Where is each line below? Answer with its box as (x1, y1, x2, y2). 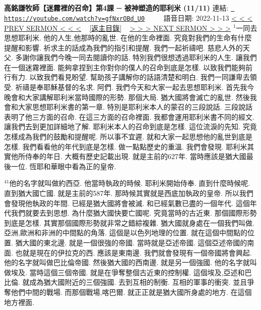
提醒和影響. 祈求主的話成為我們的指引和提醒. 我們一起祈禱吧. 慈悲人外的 (4, 42, 243, 53)
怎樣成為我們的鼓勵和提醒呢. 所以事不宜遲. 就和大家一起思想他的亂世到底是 (4, 131, 253, 142)
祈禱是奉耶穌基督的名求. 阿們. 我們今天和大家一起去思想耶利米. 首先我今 (15, 82, 254, 92)
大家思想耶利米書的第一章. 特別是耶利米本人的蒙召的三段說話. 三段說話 (18, 101, 253, 112)
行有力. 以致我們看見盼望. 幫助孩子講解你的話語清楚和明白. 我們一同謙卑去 (4, 72, 250, 82)
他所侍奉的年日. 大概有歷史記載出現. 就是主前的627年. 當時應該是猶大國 (11, 151, 246, 162)
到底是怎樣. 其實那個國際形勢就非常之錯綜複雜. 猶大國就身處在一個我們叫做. (4, 217, 254, 228)
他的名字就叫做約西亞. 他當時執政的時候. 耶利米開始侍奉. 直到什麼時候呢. (9, 178, 250, 188)
